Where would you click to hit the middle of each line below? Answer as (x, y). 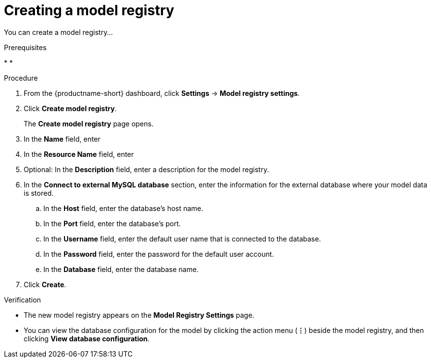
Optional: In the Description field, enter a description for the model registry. (146, 169)
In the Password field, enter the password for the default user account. (159, 254)
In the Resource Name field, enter (79, 154)
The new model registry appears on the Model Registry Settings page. (139, 315)
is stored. (39, 193)
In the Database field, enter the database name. (121, 269)
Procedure (21, 78)
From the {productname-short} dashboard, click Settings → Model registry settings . (162, 93)
